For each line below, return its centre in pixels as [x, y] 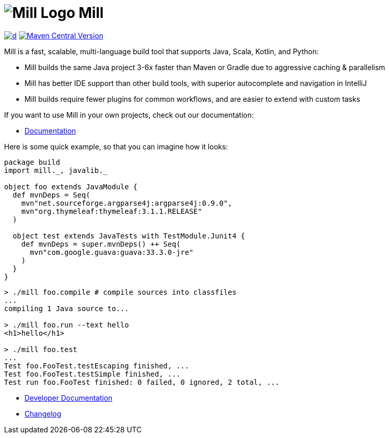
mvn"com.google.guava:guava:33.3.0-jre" [112, 252]
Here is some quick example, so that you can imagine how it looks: [116, 146]
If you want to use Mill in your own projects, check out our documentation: [129, 115]
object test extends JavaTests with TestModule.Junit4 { [129, 236]
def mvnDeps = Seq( [51, 195]
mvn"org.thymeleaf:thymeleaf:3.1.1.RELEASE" [112, 211]
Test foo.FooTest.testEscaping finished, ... [97, 366]
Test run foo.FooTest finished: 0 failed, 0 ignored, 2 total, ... [142, 382]
